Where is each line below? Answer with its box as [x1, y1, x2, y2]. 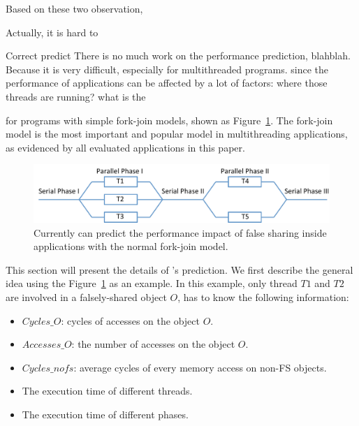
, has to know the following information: [177, 289, 349, 304]
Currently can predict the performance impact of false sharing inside [34, 225, 327, 240]
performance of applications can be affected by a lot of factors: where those [6, 75, 328, 90]
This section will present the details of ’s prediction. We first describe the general [6, 262, 353, 277]
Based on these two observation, [6, 1, 143, 15]
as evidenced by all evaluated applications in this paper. [6, 140, 245, 154]
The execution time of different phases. [22, 406, 189, 421]
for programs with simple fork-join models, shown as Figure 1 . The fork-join [6, 112, 333, 127]
